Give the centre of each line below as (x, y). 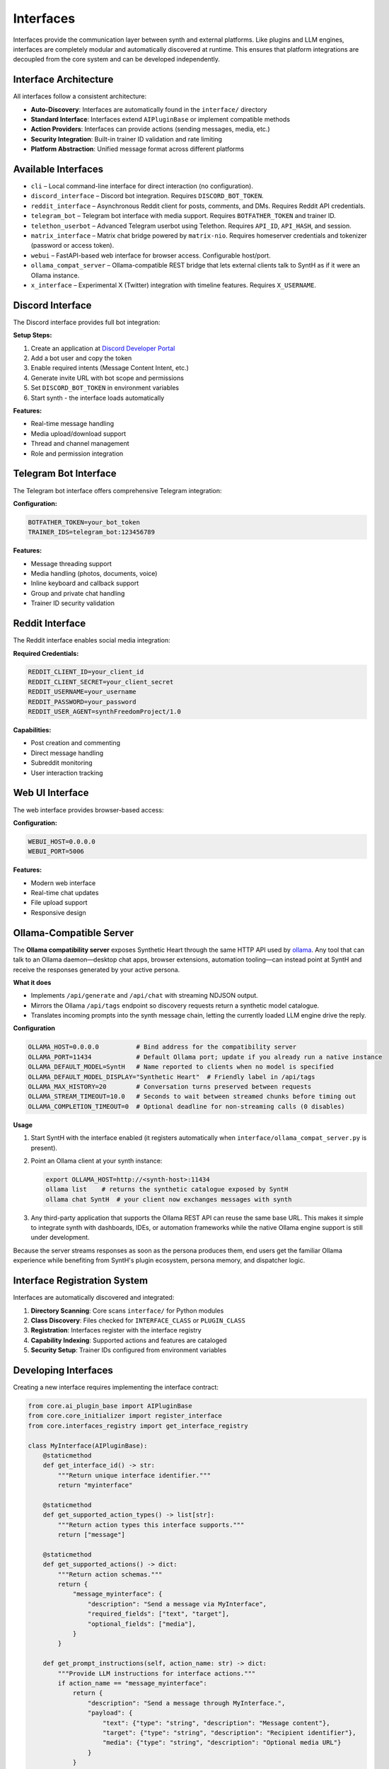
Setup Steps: (33, 335)
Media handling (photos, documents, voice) (94, 574)
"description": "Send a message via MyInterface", (177, 1604)
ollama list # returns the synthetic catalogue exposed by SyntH (167, 1189)
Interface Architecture (63, 80)
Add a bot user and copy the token (81, 358)
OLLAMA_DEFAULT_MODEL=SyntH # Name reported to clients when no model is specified (181, 1067)
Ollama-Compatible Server (74, 933)
